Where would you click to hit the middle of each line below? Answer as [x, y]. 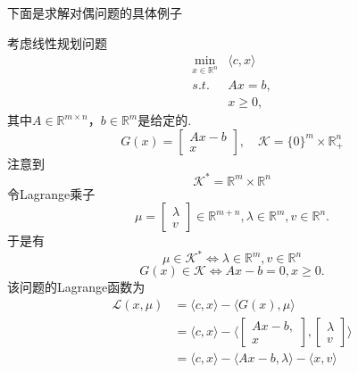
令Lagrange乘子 [51, 193]
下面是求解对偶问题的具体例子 [95, 12]
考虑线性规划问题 [57, 42]
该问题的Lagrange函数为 [76, 287]
